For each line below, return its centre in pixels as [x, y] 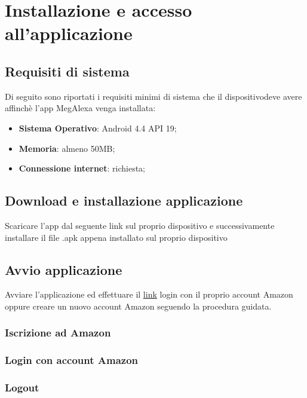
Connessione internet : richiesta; [82, 168]
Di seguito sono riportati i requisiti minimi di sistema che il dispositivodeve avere [153, 96]
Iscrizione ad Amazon [58, 333]
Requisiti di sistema [67, 71]
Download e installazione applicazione [124, 200]
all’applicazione [69, 33]
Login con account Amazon [72, 360]
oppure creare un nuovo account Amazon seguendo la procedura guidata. [138, 306]
